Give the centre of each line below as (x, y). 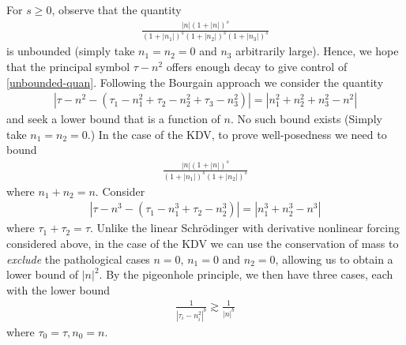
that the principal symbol (68, 66)
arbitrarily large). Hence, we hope (317, 51)
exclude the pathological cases (78, 259)
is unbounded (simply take (71, 51)
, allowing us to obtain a (334, 259)
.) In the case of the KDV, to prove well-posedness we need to (237, 134)
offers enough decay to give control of (257, 66)
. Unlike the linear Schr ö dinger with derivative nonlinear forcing (245, 228)
